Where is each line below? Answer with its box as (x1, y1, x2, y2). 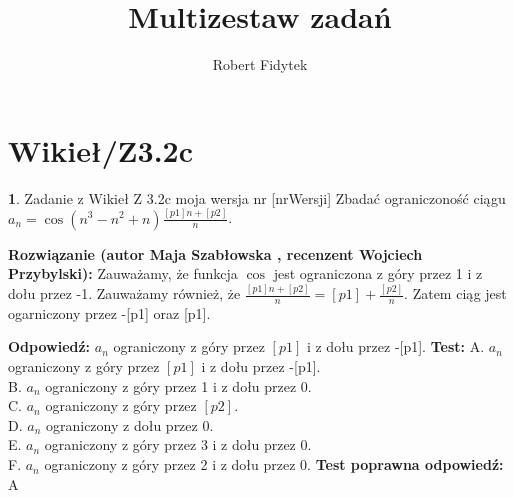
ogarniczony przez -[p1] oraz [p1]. (8, 302, 211, 323)
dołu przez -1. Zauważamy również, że (8, 283, 241, 304)
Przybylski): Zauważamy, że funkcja (8, 263, 238, 284)
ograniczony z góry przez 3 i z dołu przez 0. (44, 434, 312, 455)
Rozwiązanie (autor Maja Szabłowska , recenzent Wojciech (8, 243, 423, 264)
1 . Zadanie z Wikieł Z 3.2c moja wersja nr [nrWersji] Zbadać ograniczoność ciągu (8, 187, 506, 208)
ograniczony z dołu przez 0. (45, 414, 214, 435)
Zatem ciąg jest (412, 283, 507, 304)
